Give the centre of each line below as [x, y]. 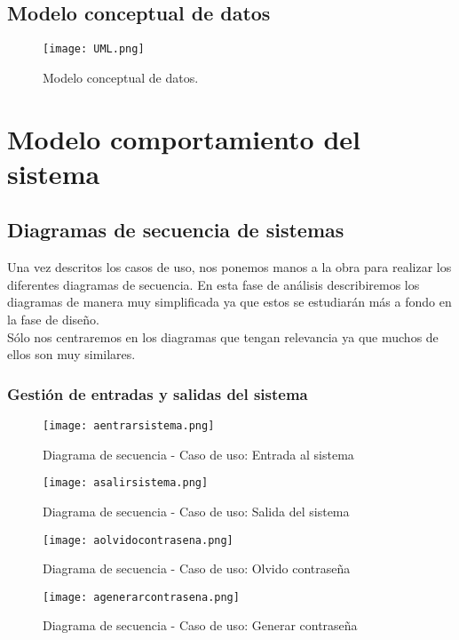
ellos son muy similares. [71, 354]
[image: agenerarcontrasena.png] [141, 597]
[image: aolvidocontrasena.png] [138, 540]
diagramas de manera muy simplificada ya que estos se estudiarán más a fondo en [229, 302]
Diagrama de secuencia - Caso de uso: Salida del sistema [196, 511]
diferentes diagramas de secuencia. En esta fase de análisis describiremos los [214, 284]
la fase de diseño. [53, 319]
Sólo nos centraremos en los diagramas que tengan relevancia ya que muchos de [223, 336]
